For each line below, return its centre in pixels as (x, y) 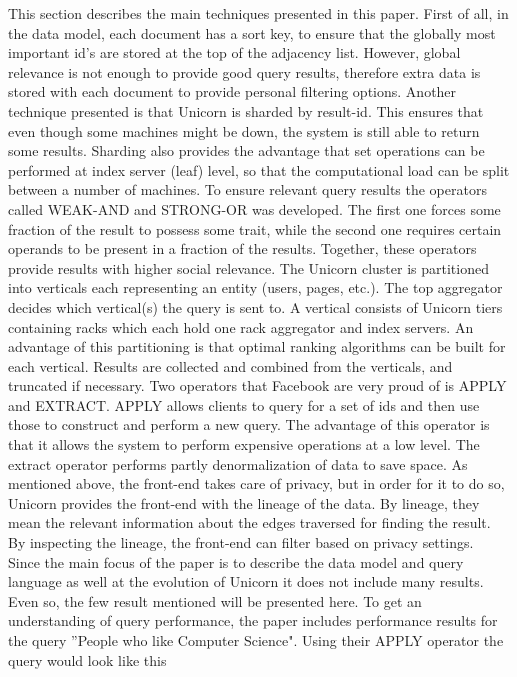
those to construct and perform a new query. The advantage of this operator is (249, 424)
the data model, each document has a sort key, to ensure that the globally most (252, 32)
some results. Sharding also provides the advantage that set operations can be (246, 150)
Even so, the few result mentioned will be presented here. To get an (215, 600)
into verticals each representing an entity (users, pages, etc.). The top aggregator (255, 287)
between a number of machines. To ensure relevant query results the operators (247, 189)
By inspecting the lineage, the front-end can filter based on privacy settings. (241, 542)
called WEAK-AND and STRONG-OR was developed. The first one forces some (254, 208)
